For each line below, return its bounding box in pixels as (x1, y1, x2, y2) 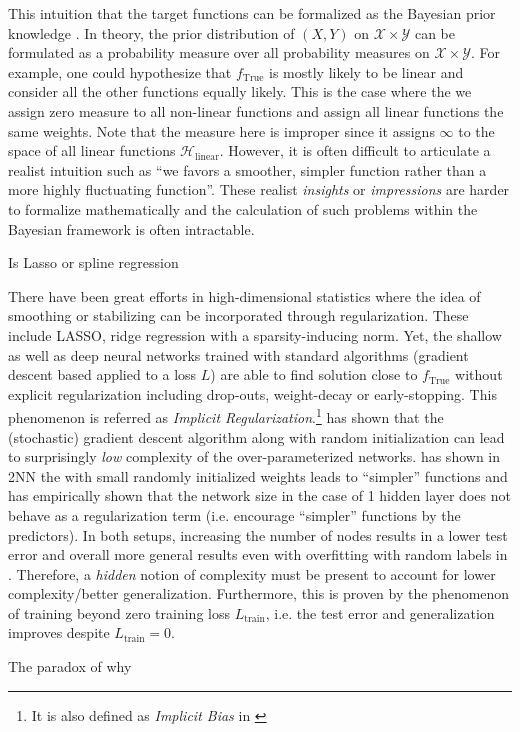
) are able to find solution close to (210, 364, 418, 385)
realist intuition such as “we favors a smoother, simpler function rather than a (8, 159, 487, 180)
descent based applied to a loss (8, 364, 197, 385)
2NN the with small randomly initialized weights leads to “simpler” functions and (8, 465, 508, 486)
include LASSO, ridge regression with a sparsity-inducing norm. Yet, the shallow (8, 324, 502, 345)
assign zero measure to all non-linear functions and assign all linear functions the (8, 100, 504, 121)
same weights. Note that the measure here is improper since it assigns (8, 120, 435, 141)
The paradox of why (8, 656, 132, 677)
